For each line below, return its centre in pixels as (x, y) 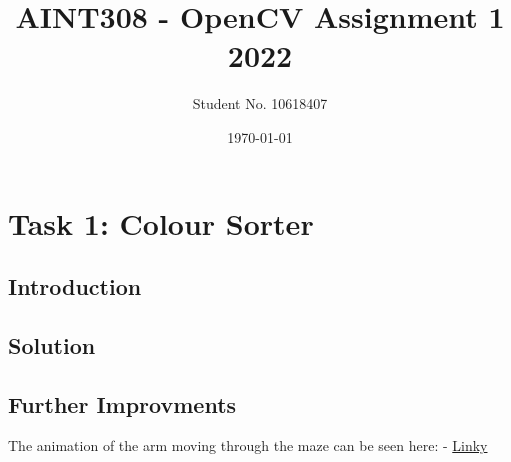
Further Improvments (122, 403)
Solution (52, 344)
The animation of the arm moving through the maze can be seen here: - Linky (248, 445)
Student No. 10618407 (260, 103)
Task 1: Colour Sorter (161, 222)
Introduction (75, 286)
